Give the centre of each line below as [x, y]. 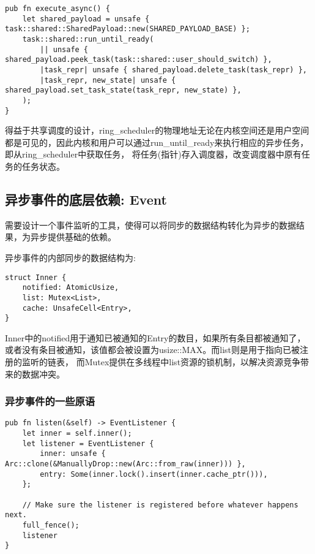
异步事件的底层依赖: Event [86, 199]
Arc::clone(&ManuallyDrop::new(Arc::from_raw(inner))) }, [125, 464]
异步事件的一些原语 [50, 401]
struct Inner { [36, 277]
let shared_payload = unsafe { [86, 19]
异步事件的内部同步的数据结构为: [70, 257]
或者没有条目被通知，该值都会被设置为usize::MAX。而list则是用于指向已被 [152, 350]
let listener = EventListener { [88, 443]
